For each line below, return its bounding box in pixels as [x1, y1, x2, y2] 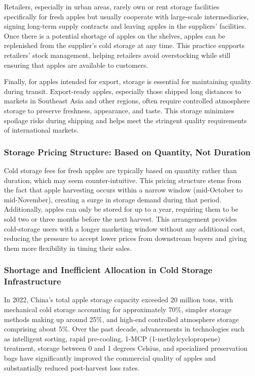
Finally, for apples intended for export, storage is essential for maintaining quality [4, 76, 251, 87]
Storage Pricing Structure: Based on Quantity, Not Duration [4, 145, 251, 158]
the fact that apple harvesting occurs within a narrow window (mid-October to [4, 185, 243, 195]
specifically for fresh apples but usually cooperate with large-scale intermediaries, [4, 11, 249, 21]
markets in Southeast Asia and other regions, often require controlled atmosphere [4, 95, 250, 106]
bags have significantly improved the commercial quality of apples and [4, 352, 216, 363]
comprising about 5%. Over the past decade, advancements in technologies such [4, 324, 245, 334]
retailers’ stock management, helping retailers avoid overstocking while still [4, 49, 231, 60]
